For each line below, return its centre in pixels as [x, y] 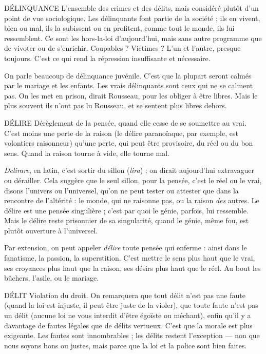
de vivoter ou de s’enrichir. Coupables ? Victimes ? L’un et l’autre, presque [122, 48]
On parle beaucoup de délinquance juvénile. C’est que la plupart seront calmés [128, 75]
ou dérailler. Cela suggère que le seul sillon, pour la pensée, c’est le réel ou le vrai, [133, 180]
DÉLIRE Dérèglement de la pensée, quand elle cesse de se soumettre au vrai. [125, 122]
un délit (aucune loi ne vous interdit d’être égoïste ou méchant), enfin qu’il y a [128, 315]
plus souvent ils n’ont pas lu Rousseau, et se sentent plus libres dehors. [116, 105]
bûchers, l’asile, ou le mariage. [52, 278]
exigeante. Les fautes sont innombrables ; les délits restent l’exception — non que [132, 335]
